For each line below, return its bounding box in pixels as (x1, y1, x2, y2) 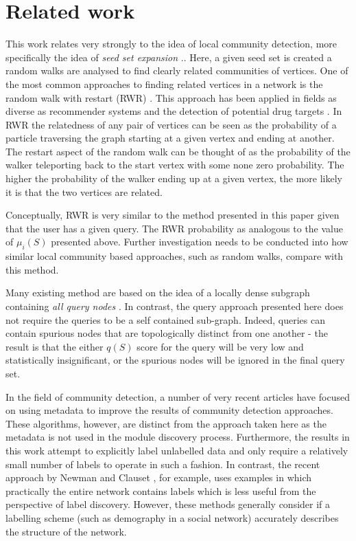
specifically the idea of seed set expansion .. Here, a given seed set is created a (5, 49, 332, 64)
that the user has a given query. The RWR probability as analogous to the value (5, 221, 343, 235)
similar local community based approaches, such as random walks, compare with (5, 249, 344, 263)
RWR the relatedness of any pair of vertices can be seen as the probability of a (5, 117, 337, 131)
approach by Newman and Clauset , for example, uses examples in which (5, 470, 312, 485)
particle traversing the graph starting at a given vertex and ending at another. (5, 131, 335, 145)
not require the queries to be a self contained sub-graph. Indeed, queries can (5, 312, 326, 327)
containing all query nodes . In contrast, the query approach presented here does (5, 299, 344, 313)
